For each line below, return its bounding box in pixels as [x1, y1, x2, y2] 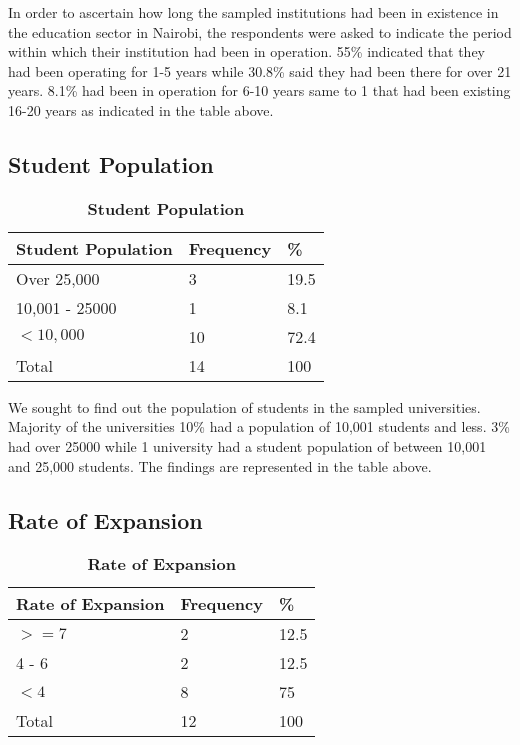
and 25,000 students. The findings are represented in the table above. [8, 455, 432, 476]
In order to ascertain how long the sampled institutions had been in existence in [8, 2, 499, 22]
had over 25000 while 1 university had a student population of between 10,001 [8, 435, 487, 456]
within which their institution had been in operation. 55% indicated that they [8, 41, 486, 62]
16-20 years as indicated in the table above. [8, 99, 274, 120]
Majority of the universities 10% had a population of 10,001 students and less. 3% [8, 416, 510, 437]
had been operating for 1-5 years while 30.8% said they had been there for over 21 [8, 60, 512, 81]
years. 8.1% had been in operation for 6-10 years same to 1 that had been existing [8, 80, 511, 101]
